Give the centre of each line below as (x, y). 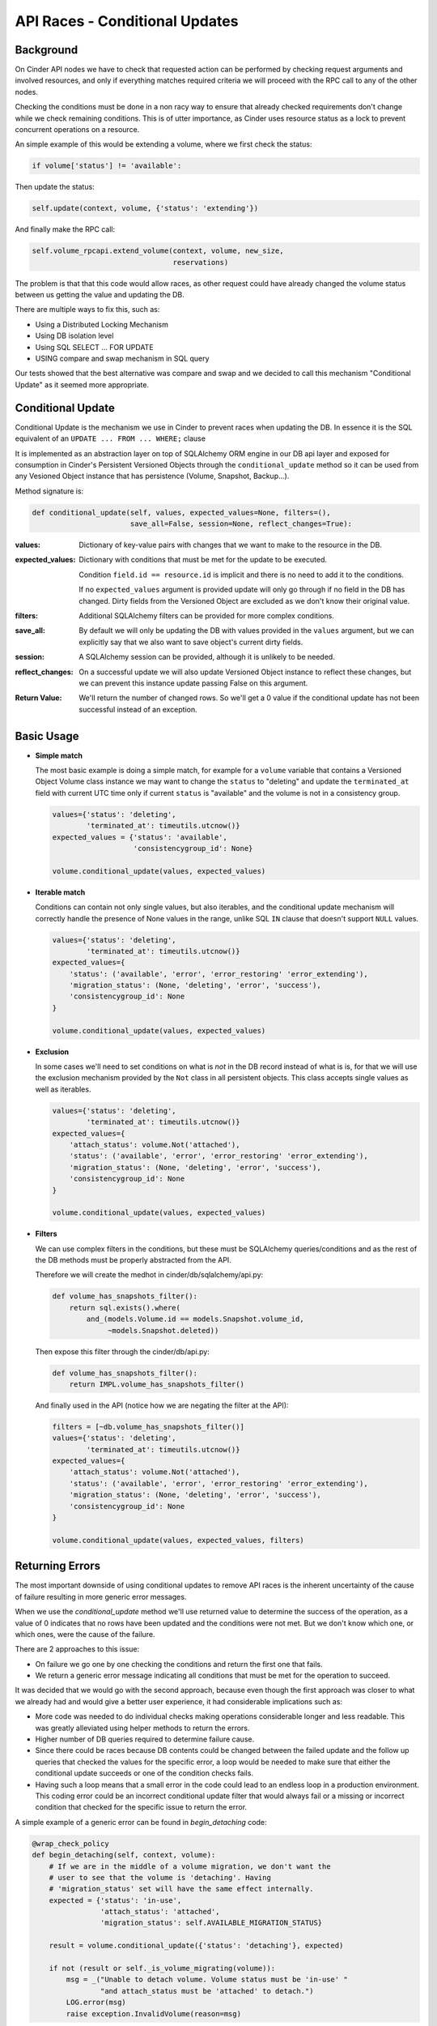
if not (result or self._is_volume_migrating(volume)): (162, 1968)
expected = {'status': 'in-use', (115, 1900)
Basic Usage (47, 736)
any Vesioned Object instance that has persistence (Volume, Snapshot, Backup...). (152, 476)
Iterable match (60, 892)
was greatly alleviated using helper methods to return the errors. (142, 1728)
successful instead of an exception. (138, 709)
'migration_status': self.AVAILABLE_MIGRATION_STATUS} (211, 1923)
